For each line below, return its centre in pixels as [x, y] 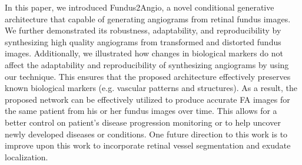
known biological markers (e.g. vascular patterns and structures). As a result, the [151, 88]
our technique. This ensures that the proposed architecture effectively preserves [148, 76]
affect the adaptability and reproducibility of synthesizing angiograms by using [147, 64]
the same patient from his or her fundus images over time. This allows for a [141, 111]
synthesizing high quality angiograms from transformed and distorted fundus [143, 41]
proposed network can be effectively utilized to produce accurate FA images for [147, 99]
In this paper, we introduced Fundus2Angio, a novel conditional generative [140, 7]
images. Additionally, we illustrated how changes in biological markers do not [144, 53]
